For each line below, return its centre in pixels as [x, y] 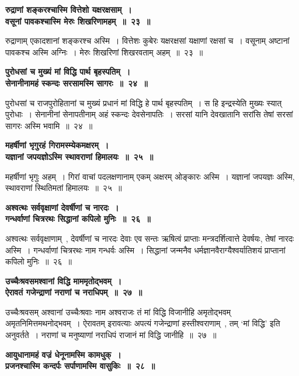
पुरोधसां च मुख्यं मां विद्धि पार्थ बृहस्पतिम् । [68, 72]
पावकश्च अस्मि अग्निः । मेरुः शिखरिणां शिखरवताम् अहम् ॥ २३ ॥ [104, 52]
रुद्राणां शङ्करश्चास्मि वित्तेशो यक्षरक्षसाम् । [69, 9]
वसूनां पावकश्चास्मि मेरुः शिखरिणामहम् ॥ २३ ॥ [78, 21]
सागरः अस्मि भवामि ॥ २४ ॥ [49, 125]
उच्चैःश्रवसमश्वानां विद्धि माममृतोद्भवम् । [64, 281]
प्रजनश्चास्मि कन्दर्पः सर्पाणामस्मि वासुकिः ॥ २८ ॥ [80, 366]
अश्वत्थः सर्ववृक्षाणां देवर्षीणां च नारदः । [62, 207]
